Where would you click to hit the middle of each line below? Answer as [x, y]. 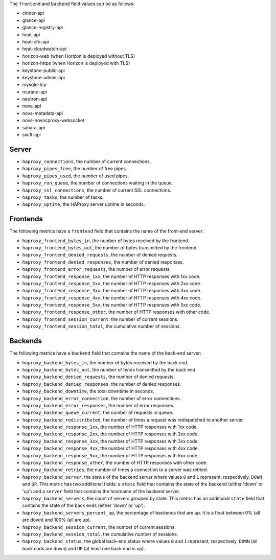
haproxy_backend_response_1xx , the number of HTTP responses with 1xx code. [110, 427]
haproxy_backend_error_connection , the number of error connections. [102, 398]
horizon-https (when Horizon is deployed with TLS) [76, 63]
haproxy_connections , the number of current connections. [87, 161]
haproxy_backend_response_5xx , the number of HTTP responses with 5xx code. [110, 455]
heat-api [31, 34]
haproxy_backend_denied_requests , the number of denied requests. [99, 377]
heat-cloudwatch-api [44, 49]
